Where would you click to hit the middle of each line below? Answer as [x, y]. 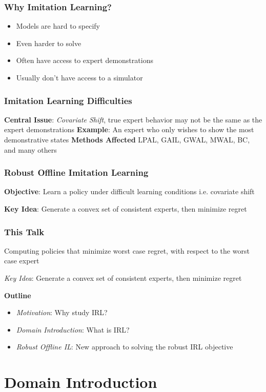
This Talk [24, 231]
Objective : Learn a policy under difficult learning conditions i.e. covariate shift [129, 191]
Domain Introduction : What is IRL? [73, 329]
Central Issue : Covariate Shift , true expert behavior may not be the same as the [133, 119]
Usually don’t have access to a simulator [79, 77]
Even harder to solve [49, 43]
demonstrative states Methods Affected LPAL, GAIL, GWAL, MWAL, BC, [127, 139]
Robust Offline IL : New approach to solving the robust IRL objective [125, 347]
